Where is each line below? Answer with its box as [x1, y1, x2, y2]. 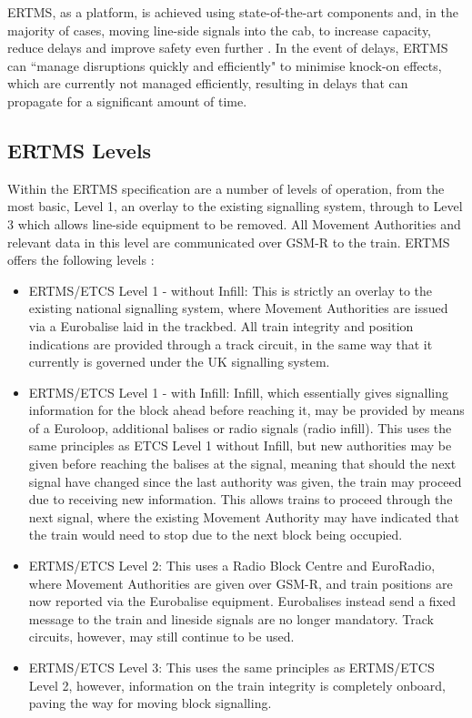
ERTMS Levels [7, 136, 152, 164]
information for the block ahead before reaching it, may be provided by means [28, 400, 465, 420]
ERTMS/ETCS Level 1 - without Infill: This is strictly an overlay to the [28, 280, 433, 299]
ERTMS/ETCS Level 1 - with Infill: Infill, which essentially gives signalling [28, 382, 448, 401]
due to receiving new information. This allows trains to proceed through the [28, 490, 453, 509]
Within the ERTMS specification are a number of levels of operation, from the [7, 178, 445, 197]
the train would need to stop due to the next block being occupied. [28, 525, 403, 544]
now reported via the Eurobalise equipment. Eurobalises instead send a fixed [28, 592, 456, 611]
